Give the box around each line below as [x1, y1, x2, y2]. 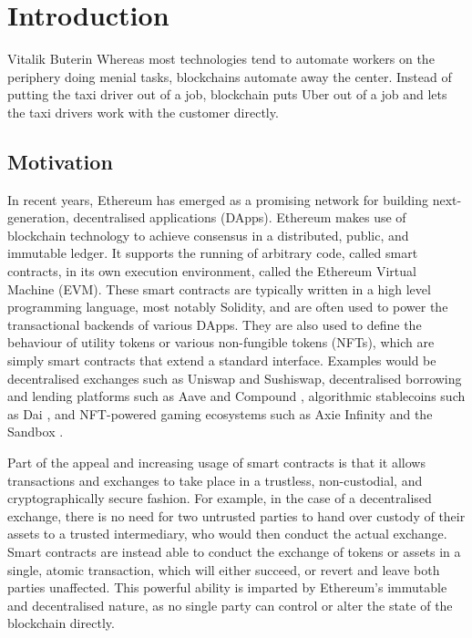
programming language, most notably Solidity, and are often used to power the [7, 297, 448, 316]
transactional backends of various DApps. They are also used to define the [7, 314, 422, 334]
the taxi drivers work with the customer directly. [7, 102, 279, 121]
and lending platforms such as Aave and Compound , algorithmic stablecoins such [7, 386, 466, 406]
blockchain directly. [7, 613, 115, 633]
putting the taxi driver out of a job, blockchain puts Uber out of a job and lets [7, 85, 447, 104]
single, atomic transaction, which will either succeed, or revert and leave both [7, 560, 440, 579]
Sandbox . [7, 422, 64, 441]
